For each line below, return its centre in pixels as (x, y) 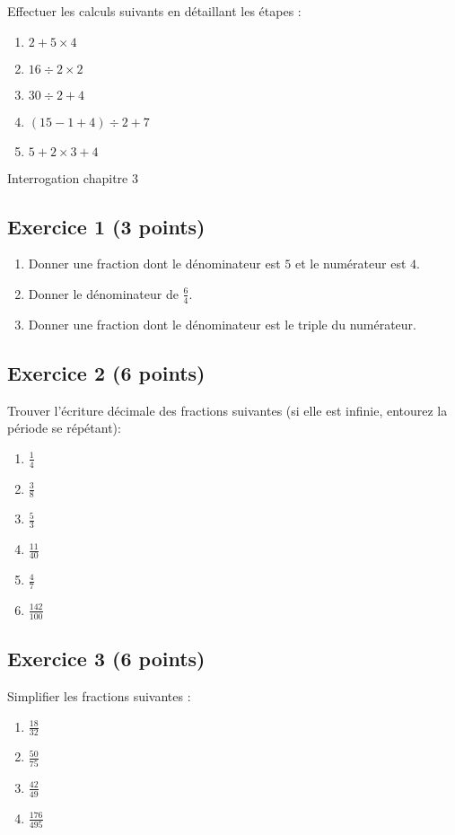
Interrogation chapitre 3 (73, 177)
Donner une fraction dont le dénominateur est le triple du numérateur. (223, 324)
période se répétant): (64, 428)
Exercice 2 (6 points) (106, 372)
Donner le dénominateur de (103, 293)
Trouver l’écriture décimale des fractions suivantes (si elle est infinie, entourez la (227, 410)
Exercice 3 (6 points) (106, 659)
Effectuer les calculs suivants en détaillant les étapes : (154, 11)
